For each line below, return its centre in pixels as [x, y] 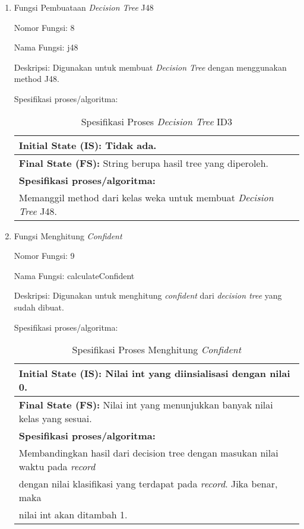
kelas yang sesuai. [55, 419]
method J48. [37, 79]
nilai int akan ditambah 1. [73, 515]
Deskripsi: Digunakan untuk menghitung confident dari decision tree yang [148, 295]
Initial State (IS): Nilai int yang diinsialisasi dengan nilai [154, 373]
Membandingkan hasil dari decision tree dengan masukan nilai [148, 453]
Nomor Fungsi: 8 [44, 27]
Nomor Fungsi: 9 [44, 256]
